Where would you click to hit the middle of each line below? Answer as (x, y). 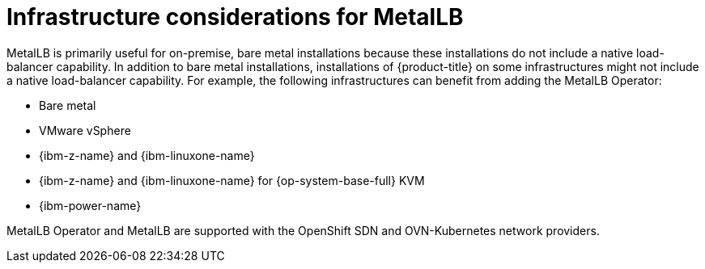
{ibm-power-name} (90, 205)
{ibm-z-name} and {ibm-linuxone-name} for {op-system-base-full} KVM (232, 180)
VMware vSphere (85, 130)
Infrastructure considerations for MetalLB (235, 17)
